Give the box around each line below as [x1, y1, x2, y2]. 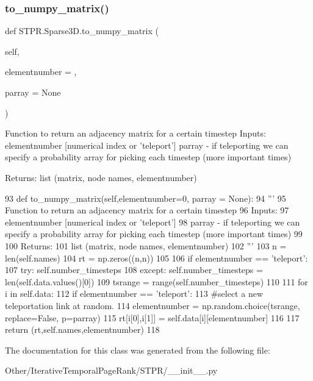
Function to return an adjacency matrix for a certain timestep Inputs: [5, 127, 266, 140]
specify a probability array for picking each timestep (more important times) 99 [5, 227, 303, 240]
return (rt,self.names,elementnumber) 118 [5, 323, 160, 336]
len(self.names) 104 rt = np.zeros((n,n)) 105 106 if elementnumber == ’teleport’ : [5, 251, 308, 264]
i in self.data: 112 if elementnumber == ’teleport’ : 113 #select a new [5, 287, 263, 300]
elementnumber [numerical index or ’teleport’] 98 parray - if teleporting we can [5, 215, 300, 228]
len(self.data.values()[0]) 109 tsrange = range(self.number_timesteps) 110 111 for [5, 275, 308, 288]
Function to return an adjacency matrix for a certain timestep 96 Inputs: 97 [5, 204, 289, 216]
